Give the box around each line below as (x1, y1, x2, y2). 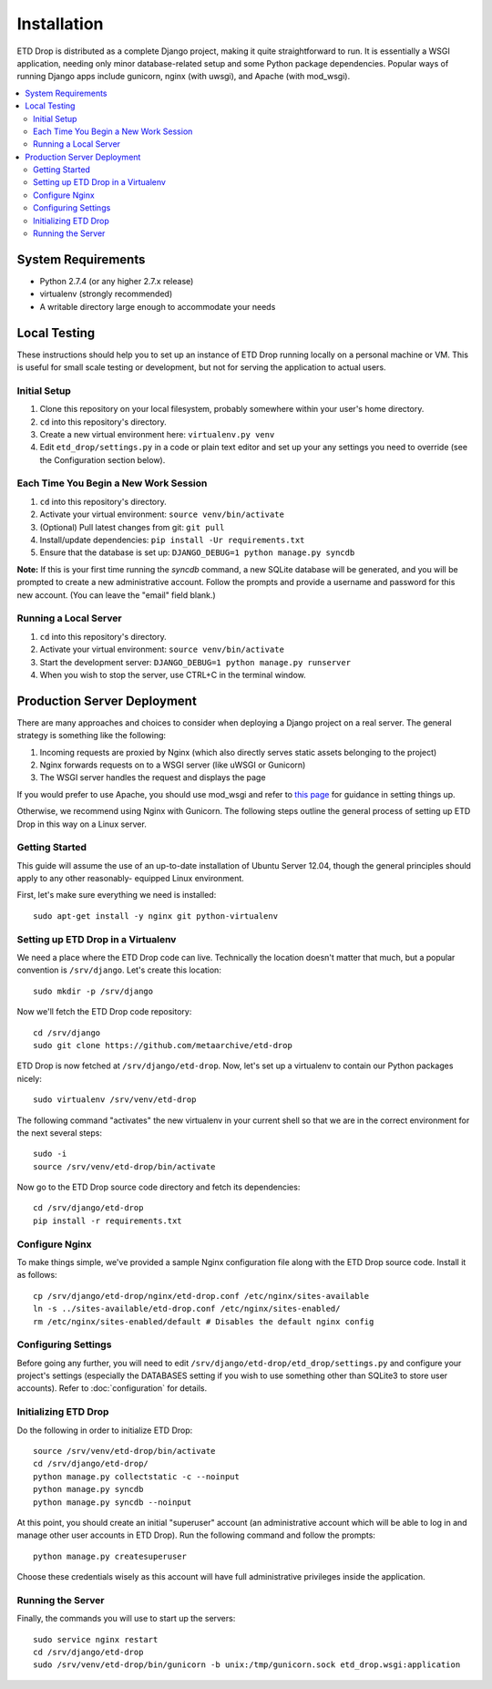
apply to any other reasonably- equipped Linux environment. (16, 873, 245, 884)
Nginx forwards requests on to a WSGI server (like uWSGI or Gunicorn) (39, 759, 306, 770)
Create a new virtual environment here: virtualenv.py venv (39, 428, 275, 439)
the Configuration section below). (39, 454, 166, 465)
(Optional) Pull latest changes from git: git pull (39, 521, 225, 532)
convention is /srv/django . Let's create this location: (16, 964, 222, 975)
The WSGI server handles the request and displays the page (39, 772, 266, 783)
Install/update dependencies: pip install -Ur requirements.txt (39, 534, 305, 546)
